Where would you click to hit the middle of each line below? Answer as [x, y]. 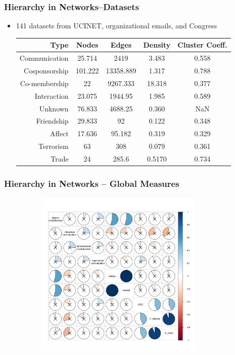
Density [157, 45]
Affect [59, 133]
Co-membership [44, 83]
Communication [44, 58]
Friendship [52, 121]
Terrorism [53, 146]
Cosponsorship [46, 70]
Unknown [54, 108]
